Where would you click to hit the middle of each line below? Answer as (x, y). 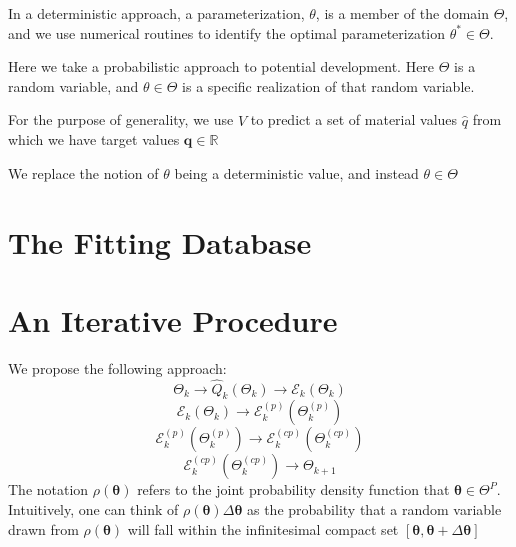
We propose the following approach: (117, 367)
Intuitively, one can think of (93, 509)
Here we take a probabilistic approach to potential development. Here (221, 66)
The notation (48, 489)
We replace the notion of (83, 172)
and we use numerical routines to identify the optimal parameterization (227, 32)
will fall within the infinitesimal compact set (263, 528)
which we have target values (94, 139)
